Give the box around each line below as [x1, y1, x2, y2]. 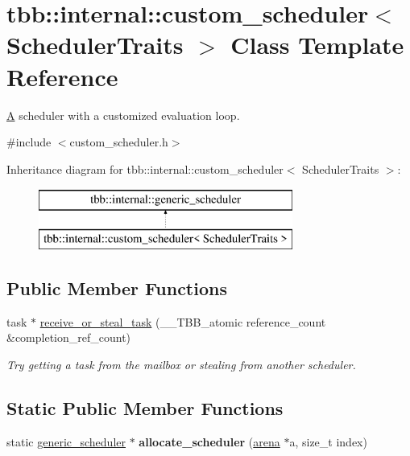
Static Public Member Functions [6, 395, 284, 420]
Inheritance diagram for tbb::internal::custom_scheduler [6, 160, 284, 177]
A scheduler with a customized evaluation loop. [6, 106, 240, 123]
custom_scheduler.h [69, 134, 168, 150]
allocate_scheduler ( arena [139, 433, 280, 450]
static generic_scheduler [6, 433, 126, 450]
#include [6, 134, 52, 150]
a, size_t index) [289, 433, 367, 450]
